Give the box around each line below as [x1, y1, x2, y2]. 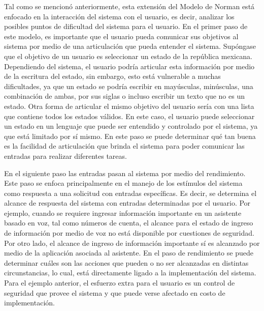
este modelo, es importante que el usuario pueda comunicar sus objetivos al [4, 31, 239, 41]
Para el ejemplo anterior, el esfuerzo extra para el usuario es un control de [4, 277, 235, 288]
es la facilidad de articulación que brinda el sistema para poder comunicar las [4, 140, 245, 151]
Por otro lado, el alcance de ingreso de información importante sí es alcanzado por [4, 237, 260, 248]
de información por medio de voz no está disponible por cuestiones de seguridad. [4, 228, 254, 238]
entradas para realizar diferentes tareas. [4, 150, 127, 161]
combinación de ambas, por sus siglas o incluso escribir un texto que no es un [4, 91, 245, 101]
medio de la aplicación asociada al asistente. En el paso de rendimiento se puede [4, 247, 253, 258]
